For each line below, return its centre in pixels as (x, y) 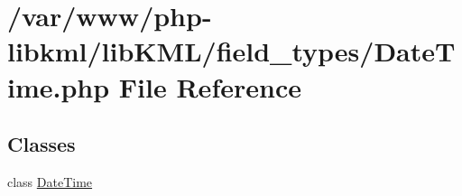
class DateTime (50, 181)
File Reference (210, 86)
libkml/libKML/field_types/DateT (231, 51)
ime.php (59, 86)
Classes (42, 144)
